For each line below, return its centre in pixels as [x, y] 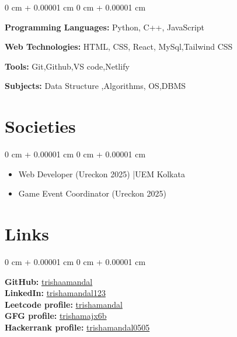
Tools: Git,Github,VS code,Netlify [67, 66]
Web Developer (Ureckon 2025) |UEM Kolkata [102, 173]
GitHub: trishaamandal [49, 281]
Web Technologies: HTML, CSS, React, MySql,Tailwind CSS [119, 47]
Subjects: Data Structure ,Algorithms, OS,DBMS [95, 86]
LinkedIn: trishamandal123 [55, 293]
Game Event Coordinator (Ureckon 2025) [92, 193]
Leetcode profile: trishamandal [64, 304]
